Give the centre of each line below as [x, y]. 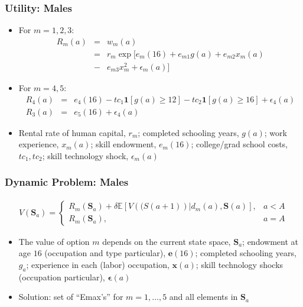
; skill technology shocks [240, 264]
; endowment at [270, 241]
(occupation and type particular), [105, 253]
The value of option [54, 241]
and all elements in [203, 297]
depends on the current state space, [167, 241]
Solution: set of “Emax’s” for [71, 297]
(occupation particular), [62, 277]
